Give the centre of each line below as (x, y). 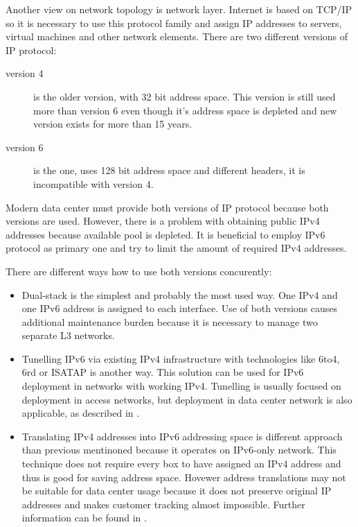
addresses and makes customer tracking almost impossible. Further (163, 504)
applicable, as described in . (81, 413)
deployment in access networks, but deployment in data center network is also (187, 399)
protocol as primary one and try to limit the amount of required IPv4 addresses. (176, 248)
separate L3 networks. (68, 335)
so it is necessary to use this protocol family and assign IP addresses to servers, (174, 23)
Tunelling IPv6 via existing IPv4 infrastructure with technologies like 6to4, (181, 358)
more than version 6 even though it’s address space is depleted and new (185, 110)
